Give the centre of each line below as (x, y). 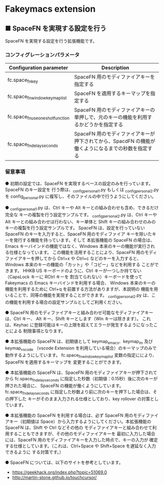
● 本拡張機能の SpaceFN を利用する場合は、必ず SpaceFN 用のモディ (75, 415)
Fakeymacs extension (51, 9)
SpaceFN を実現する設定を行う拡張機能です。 (51, 41)
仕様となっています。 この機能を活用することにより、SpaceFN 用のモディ (83, 252)
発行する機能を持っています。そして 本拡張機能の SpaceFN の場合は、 (84, 240)
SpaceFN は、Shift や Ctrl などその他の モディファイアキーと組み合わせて (79, 427)
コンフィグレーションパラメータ (42, 55)
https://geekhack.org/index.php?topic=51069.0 (60, 472)
